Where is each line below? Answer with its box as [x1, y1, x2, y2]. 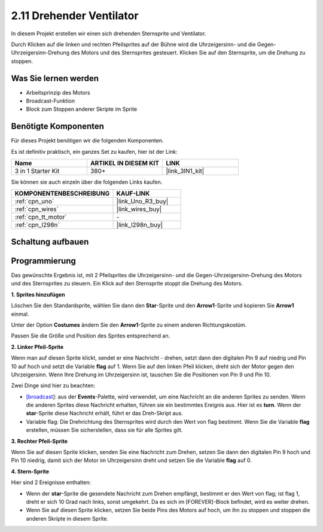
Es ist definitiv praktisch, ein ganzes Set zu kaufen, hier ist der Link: [11, 148, 178, 155]
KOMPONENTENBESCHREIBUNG [14, 189, 110, 197]
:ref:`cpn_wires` [14, 205, 59, 214]
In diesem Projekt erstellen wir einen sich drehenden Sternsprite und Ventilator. [11, 30, 206, 37]
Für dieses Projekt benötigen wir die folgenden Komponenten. [11, 137, 164, 144]
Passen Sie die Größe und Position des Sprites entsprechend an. [11, 332, 170, 339]
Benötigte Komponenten [11, 121, 105, 132]
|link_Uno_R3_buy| [116, 197, 169, 206]
